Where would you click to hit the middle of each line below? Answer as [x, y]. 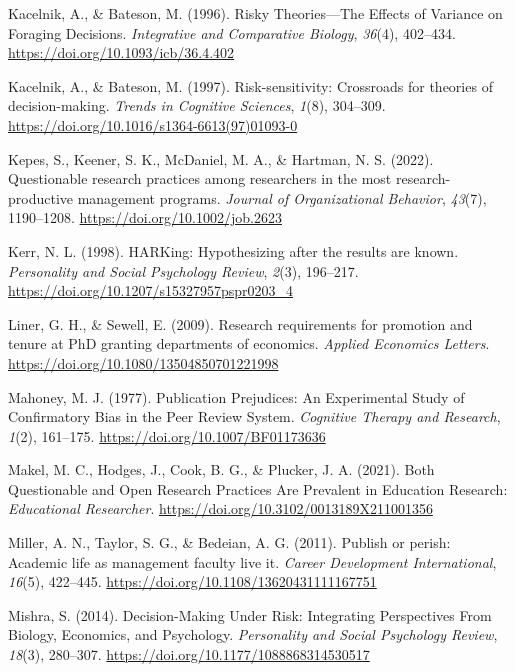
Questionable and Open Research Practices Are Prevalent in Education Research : [258, 488]
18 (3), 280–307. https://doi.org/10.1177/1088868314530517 [189, 654]
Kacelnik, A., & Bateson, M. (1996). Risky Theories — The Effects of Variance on [255, 13]
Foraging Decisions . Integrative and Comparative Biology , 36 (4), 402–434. [232, 32]
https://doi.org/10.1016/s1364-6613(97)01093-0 [153, 124]
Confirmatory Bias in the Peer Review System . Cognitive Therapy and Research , [254, 416]
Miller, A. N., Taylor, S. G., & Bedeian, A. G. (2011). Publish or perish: [229, 542]
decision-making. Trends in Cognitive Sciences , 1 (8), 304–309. [197, 105]
